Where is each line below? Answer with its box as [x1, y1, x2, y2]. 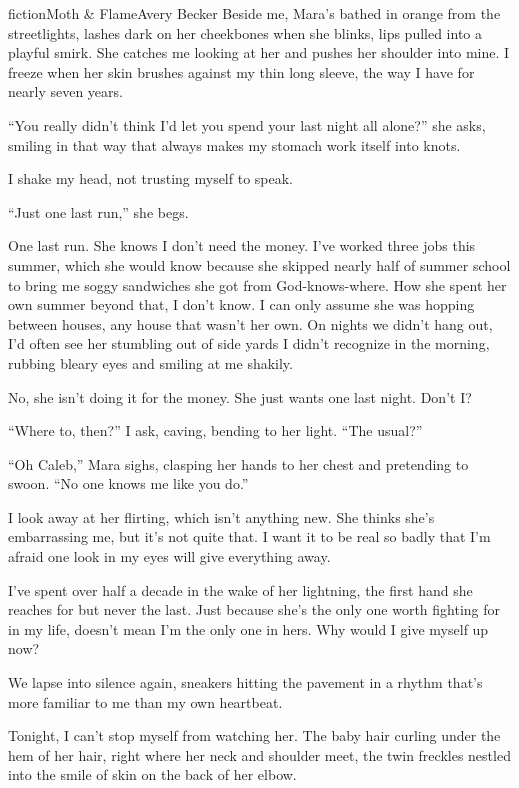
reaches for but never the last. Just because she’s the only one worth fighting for [8, 599, 500, 620]
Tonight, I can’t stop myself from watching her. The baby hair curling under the [8, 725, 501, 746]
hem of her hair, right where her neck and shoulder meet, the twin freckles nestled [8, 744, 511, 765]
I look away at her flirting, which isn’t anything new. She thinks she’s [8, 506, 435, 527]
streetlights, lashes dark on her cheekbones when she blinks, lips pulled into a [8, 22, 483, 43]
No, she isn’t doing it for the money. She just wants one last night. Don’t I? [8, 386, 472, 407]
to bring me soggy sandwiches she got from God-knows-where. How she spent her [8, 274, 507, 295]
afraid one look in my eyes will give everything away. [8, 546, 331, 567]
